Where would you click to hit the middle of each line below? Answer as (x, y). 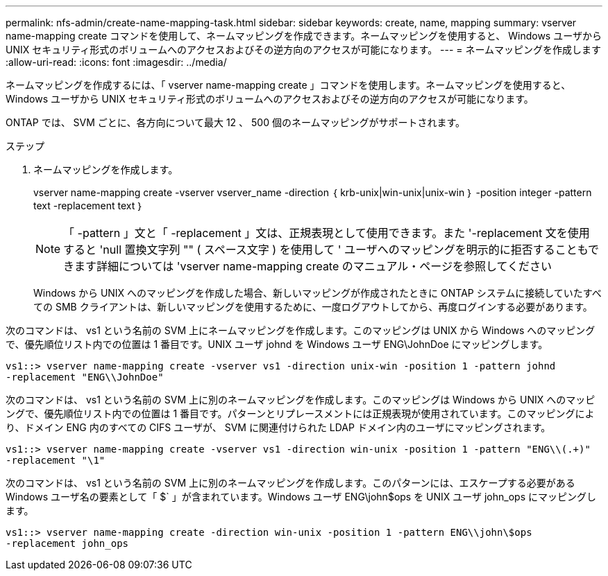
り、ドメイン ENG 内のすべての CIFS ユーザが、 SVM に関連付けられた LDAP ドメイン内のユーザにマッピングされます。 (278, 427)
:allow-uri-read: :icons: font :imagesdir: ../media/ (116, 62)
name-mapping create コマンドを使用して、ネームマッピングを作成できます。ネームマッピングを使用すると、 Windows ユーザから (304, 36)
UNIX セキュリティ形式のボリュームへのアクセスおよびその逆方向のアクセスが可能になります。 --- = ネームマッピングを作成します (304, 50)
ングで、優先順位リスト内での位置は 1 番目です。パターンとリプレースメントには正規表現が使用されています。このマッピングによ (300, 413)
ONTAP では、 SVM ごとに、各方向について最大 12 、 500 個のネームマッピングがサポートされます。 (236, 122)
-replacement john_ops (67, 543)
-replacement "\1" (56, 460)
